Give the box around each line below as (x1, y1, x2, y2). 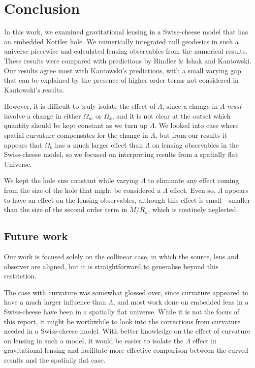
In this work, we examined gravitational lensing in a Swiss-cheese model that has (4, 27, 248, 37)
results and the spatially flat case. (4, 354, 106, 365)
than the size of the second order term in (4, 204, 127, 215)
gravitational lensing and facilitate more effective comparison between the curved (4, 345, 249, 355)
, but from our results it (155, 130, 227, 140)
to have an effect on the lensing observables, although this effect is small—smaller (4, 194, 250, 205)
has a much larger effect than (55, 139, 143, 150)
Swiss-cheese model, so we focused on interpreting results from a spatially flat (4, 149, 238, 159)
